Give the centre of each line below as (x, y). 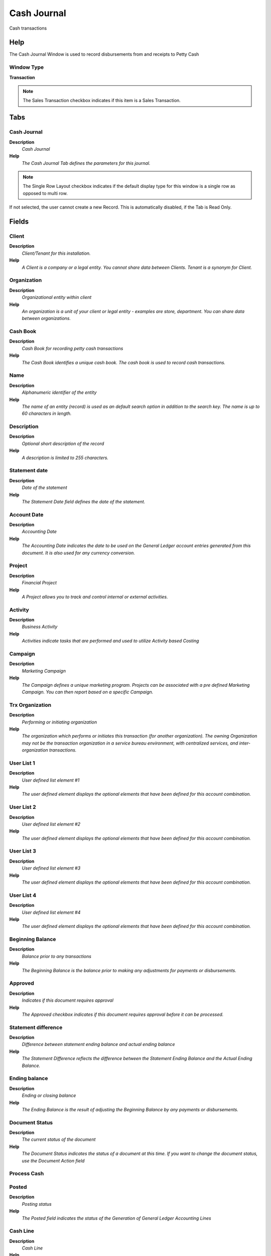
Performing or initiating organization (59, 722)
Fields (19, 222)
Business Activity (40, 627)
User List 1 (22, 763)
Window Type (27, 67)
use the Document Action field (53, 1161)
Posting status (37, 1204)
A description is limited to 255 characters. (65, 458)
